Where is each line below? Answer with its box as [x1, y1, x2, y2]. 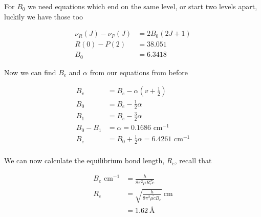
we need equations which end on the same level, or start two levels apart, [28, 1, 257, 11]
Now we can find [4, 67, 56, 77]
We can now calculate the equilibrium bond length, [4, 155, 165, 166]
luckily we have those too [4, 11, 83, 21]
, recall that [175, 155, 212, 166]
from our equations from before [90, 67, 188, 77]
